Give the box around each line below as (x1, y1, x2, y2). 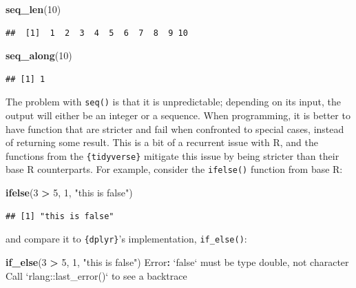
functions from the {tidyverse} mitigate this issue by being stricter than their (6, 148, 339, 163)
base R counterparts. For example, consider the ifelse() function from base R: (6, 162, 343, 176)
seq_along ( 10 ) (6, 48, 72, 63)
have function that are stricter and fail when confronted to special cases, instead (6, 121, 344, 136)
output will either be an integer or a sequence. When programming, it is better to (6, 108, 350, 123)
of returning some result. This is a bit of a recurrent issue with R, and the (6, 135, 318, 150)
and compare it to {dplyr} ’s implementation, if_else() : (6, 232, 247, 246)
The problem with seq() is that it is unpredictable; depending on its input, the (6, 94, 341, 109)
